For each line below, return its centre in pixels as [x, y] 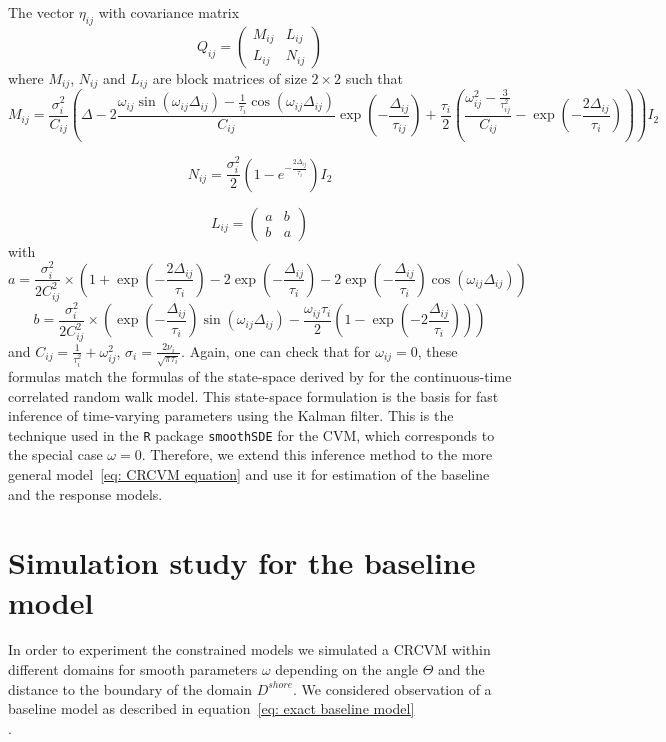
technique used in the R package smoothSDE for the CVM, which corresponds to [251, 434]
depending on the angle [347, 669]
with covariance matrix [169, 12]
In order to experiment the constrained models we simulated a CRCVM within [249, 649]
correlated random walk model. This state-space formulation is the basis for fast [253, 395]
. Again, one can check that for [276, 350]
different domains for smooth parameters [133, 669]
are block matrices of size [229, 77]
